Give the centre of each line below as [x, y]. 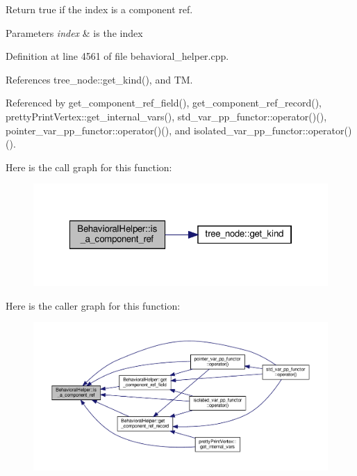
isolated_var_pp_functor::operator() [273, 130]
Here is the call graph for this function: [89, 167]
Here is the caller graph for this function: [93, 305]
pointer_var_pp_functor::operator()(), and [98, 130]
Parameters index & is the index [74, 32]
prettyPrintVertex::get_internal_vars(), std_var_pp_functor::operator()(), [166, 116]
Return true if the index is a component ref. [99, 9]
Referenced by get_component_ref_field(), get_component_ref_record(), [164, 103]
